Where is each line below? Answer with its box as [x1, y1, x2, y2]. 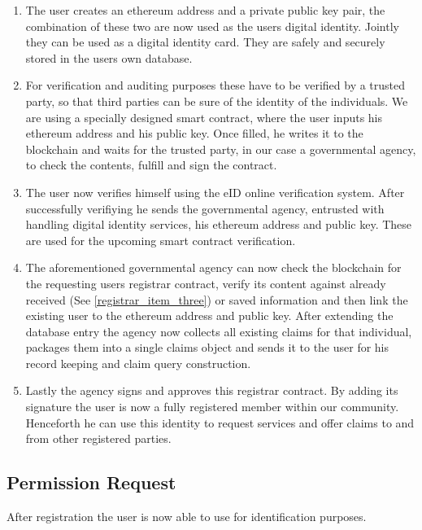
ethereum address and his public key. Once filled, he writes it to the [25, 125, 363, 142]
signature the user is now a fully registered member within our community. [25, 398, 399, 415]
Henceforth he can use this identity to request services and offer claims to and [25, 414, 415, 431]
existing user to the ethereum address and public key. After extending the [25, 307, 394, 324]
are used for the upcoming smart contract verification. [25, 231, 296, 248]
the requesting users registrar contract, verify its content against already [25, 274, 386, 291]
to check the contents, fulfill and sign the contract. [25, 156, 277, 173]
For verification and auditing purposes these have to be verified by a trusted [25, 77, 406, 94]
